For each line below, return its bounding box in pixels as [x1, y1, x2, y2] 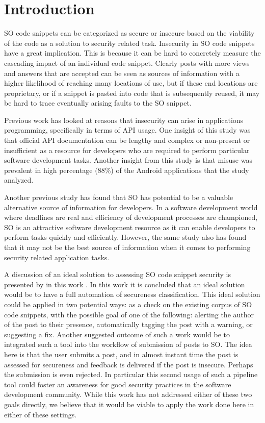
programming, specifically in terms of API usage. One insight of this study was [4, 125, 251, 135]
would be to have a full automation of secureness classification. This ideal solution [4, 289, 260, 300]
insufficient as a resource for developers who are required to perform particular [4, 144, 250, 155]
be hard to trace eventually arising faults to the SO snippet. [4, 97, 192, 108]
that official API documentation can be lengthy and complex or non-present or [4, 135, 250, 145]
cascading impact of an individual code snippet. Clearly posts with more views [4, 57, 250, 68]
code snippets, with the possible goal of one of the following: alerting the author [4, 309, 254, 319]
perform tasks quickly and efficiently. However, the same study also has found [4, 232, 247, 242]
